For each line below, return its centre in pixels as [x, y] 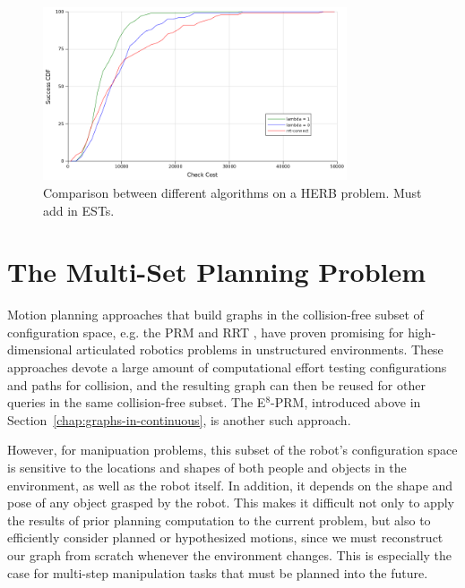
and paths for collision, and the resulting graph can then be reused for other [216, 384]
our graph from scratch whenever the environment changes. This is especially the [230, 554]
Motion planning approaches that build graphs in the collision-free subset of [215, 315]
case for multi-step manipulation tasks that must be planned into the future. [218, 572]
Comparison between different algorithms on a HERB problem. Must [232, 192]
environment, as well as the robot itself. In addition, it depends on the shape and [230, 485]
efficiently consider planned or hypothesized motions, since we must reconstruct [225, 537]
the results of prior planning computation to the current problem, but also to [219, 520]
